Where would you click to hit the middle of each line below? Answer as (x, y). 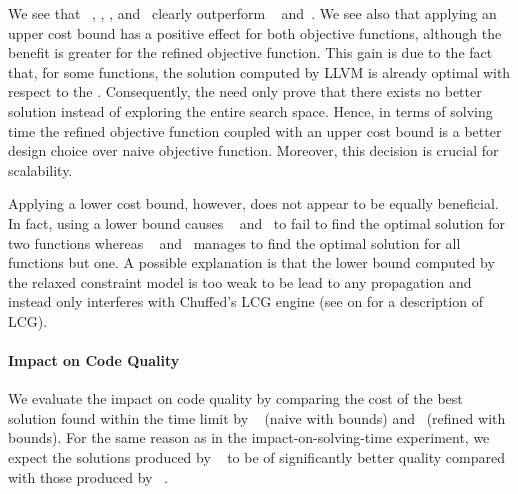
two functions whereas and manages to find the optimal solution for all (234, 242)
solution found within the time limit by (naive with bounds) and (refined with (257, 417)
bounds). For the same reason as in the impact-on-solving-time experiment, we (249, 437)
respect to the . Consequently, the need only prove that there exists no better (245, 91)
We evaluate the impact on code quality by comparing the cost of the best (235, 398)
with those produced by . (88, 476)
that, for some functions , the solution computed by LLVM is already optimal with (259, 71)
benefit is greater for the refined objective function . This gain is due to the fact (250, 52)
